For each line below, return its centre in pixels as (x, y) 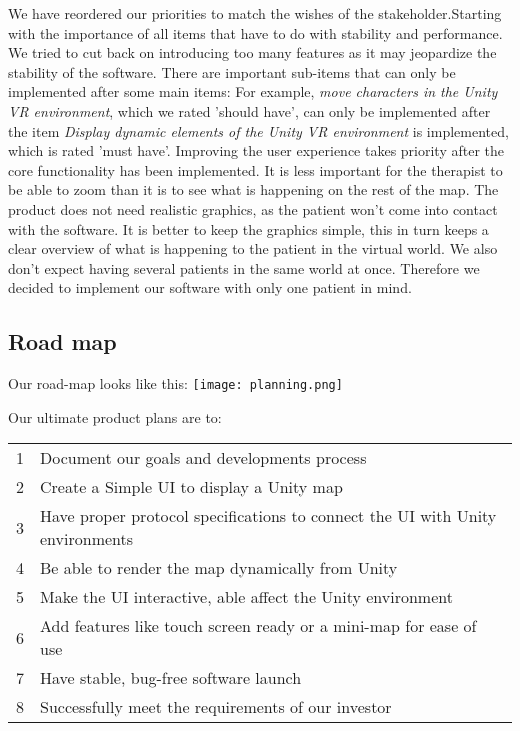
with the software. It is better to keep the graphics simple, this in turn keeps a (248, 228)
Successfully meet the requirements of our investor (216, 707)
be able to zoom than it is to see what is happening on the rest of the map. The (253, 189)
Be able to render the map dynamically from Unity (219, 568)
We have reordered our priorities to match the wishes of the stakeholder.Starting (255, 13)
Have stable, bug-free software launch (171, 678)
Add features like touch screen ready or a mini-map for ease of (258, 626)
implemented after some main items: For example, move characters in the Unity (253, 91)
